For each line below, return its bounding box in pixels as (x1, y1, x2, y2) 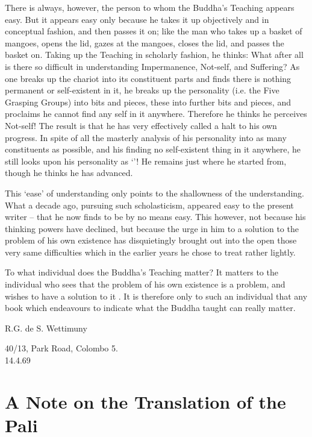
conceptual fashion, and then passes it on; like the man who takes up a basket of (5, 25, 302, 37)
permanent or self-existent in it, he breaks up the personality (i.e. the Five (5, 84, 279, 96)
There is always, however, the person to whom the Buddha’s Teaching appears (5, 1, 295, 13)
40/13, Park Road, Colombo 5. (5, 342, 118, 354)
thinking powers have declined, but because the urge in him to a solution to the (5, 222, 299, 234)
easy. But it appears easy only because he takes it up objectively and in (5, 13, 269, 25)
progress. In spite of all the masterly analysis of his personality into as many (5, 131, 287, 143)
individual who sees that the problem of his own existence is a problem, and (5, 278, 285, 291)
